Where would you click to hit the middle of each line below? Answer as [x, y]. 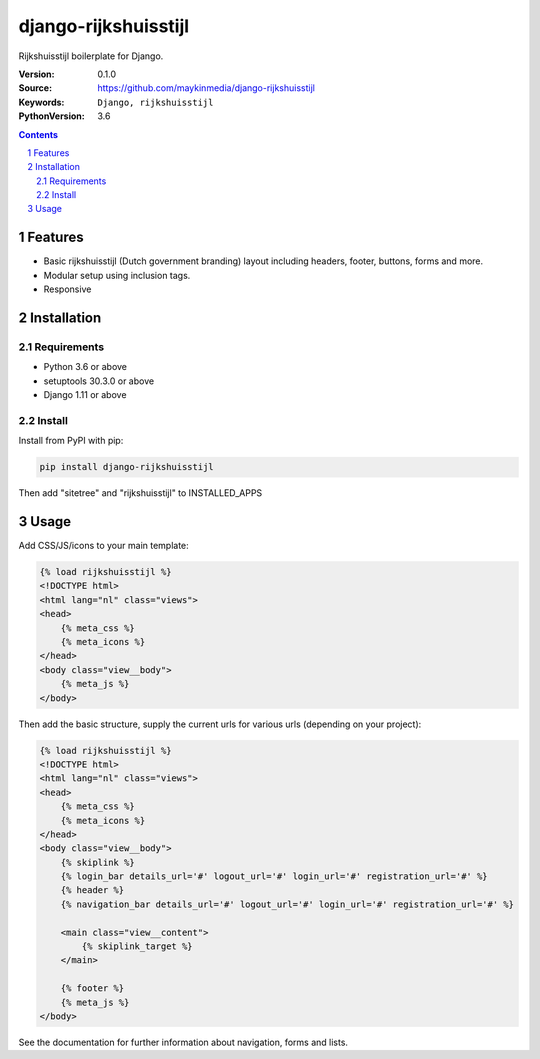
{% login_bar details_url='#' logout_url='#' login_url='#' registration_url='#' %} [274, 876]
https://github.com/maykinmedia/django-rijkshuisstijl [206, 88]
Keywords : [41, 102]
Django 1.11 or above [85, 395]
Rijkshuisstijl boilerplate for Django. [91, 56]
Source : [35, 88]
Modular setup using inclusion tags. [117, 275]
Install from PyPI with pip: [71, 441]
